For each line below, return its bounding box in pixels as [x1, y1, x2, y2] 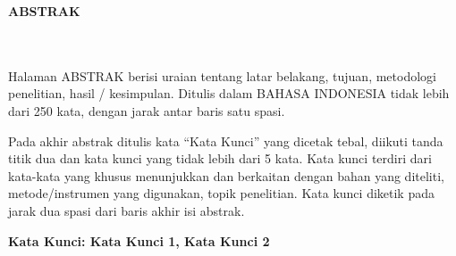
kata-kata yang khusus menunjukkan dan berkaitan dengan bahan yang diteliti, [8, 166, 444, 185]
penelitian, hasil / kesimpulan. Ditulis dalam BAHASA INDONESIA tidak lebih [8, 84, 450, 103]
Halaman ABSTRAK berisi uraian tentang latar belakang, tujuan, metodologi [8, 66, 436, 85]
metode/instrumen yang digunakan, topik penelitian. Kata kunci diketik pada [8, 184, 435, 202]
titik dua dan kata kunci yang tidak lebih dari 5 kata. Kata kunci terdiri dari [8, 149, 432, 168]
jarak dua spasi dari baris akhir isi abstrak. [8, 201, 245, 219]
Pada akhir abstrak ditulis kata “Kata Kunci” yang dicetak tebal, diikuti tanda [8, 131, 443, 150]
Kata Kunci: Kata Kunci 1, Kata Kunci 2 [8, 231, 270, 250]
